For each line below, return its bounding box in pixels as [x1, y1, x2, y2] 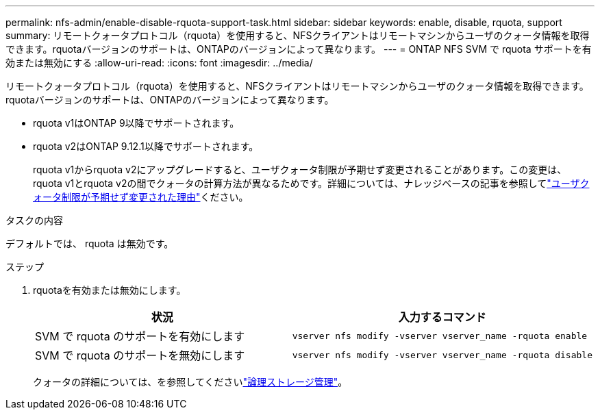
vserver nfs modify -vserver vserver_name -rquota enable [292, 330, 588, 341]
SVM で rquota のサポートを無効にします [35, 349, 245, 362]
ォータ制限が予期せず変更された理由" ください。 [33, 191, 249, 203]
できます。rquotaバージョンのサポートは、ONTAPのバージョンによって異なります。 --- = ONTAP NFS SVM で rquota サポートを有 [5, 43, 592, 55]
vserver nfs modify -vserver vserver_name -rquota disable [292, 349, 592, 360]
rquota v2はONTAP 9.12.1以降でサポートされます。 [33, 140, 259, 152]
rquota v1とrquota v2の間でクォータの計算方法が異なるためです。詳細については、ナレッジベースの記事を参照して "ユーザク [33, 177, 590, 189]
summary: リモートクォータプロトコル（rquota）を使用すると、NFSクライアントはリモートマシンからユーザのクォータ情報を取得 [5, 29, 590, 41]
